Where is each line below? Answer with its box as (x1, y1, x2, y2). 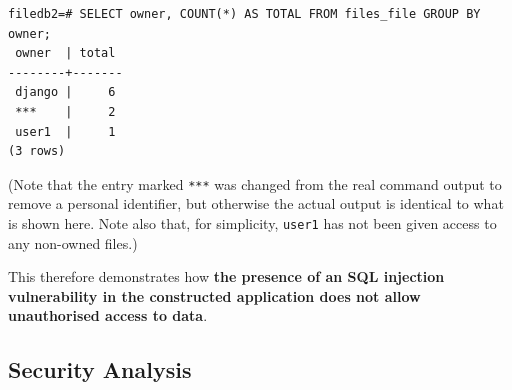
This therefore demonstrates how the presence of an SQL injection (8, 266, 445, 287)
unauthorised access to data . (8, 305, 208, 326)
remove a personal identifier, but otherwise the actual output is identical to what (8, 193, 504, 214)
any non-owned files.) (8, 232, 138, 253)
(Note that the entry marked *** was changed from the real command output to (8, 173, 502, 194)
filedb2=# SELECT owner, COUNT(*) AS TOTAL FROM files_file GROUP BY (8, 7, 481, 21)
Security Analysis (8, 354, 192, 385)
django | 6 (15, 85, 116, 100)
